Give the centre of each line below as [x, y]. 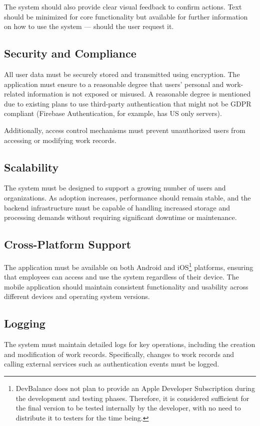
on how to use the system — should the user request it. [89, 26]
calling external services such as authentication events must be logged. [112, 364]
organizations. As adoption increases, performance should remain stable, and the [127, 197]
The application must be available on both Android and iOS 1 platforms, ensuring [129, 266]
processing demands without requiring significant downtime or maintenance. [120, 217]
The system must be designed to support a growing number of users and [115, 188]
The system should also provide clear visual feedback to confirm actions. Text [123, 6]
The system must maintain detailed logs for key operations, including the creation [130, 344]
